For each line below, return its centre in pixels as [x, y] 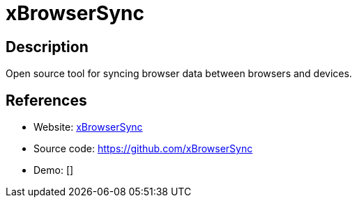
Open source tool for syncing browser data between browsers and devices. [179, 74]
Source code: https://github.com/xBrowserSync [143, 149]
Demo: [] [54, 170]
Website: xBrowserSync [88, 127]
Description [47, 47]
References [46, 100]
